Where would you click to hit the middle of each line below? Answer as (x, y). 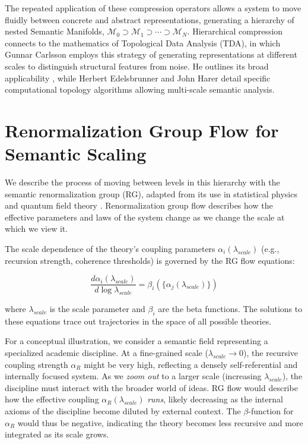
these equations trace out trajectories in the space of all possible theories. (138, 321)
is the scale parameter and (97, 309)
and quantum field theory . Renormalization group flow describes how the (139, 205)
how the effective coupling (52, 399)
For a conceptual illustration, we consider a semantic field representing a (136, 341)
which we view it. (36, 229)
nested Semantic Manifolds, (55, 31)
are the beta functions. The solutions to (230, 309)
